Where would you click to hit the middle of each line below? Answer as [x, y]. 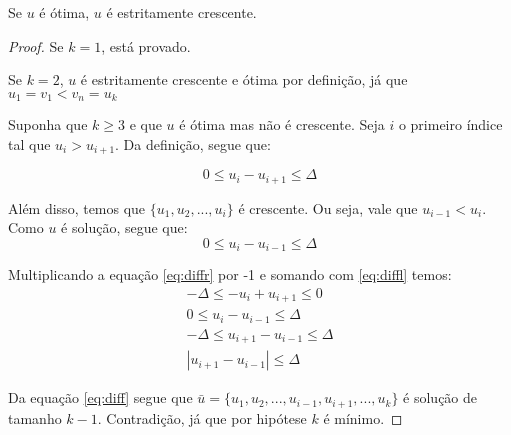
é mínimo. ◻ [363, 417]
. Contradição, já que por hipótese [202, 417]
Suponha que [48, 124]
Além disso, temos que [77, 207]
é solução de [440, 397]
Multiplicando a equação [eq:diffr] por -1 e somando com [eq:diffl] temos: [230, 274]
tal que [29, 143]
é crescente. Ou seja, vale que [328, 207]
